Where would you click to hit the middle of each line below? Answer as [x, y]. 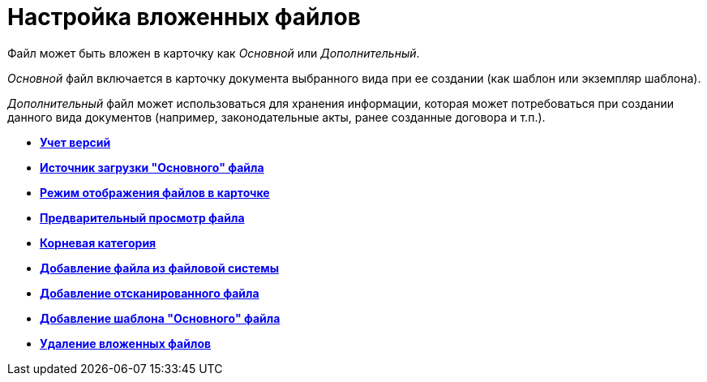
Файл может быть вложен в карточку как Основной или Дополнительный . [214, 53]
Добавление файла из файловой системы [159, 268]
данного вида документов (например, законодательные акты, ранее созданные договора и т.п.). [276, 117]
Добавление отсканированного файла [150, 293]
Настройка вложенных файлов [184, 17]
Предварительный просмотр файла [142, 217]
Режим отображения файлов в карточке [155, 192]
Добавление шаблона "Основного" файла [160, 318]
